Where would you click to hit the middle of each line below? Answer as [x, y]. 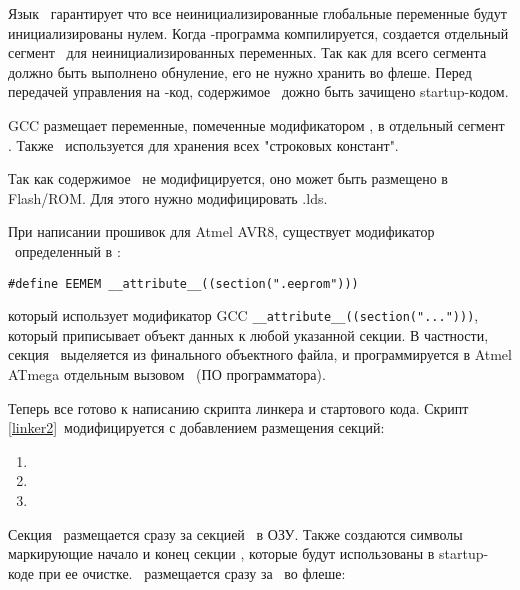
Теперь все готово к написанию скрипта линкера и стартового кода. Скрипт [238, 407]
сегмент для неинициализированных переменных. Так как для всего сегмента [247, 52]
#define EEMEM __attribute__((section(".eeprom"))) [183, 283]
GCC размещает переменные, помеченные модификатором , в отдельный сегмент [256, 124]
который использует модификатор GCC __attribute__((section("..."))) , [243, 315]
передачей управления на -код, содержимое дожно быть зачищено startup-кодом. [258, 91]
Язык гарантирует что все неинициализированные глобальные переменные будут [257, 13]
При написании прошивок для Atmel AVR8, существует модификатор [221, 231]
